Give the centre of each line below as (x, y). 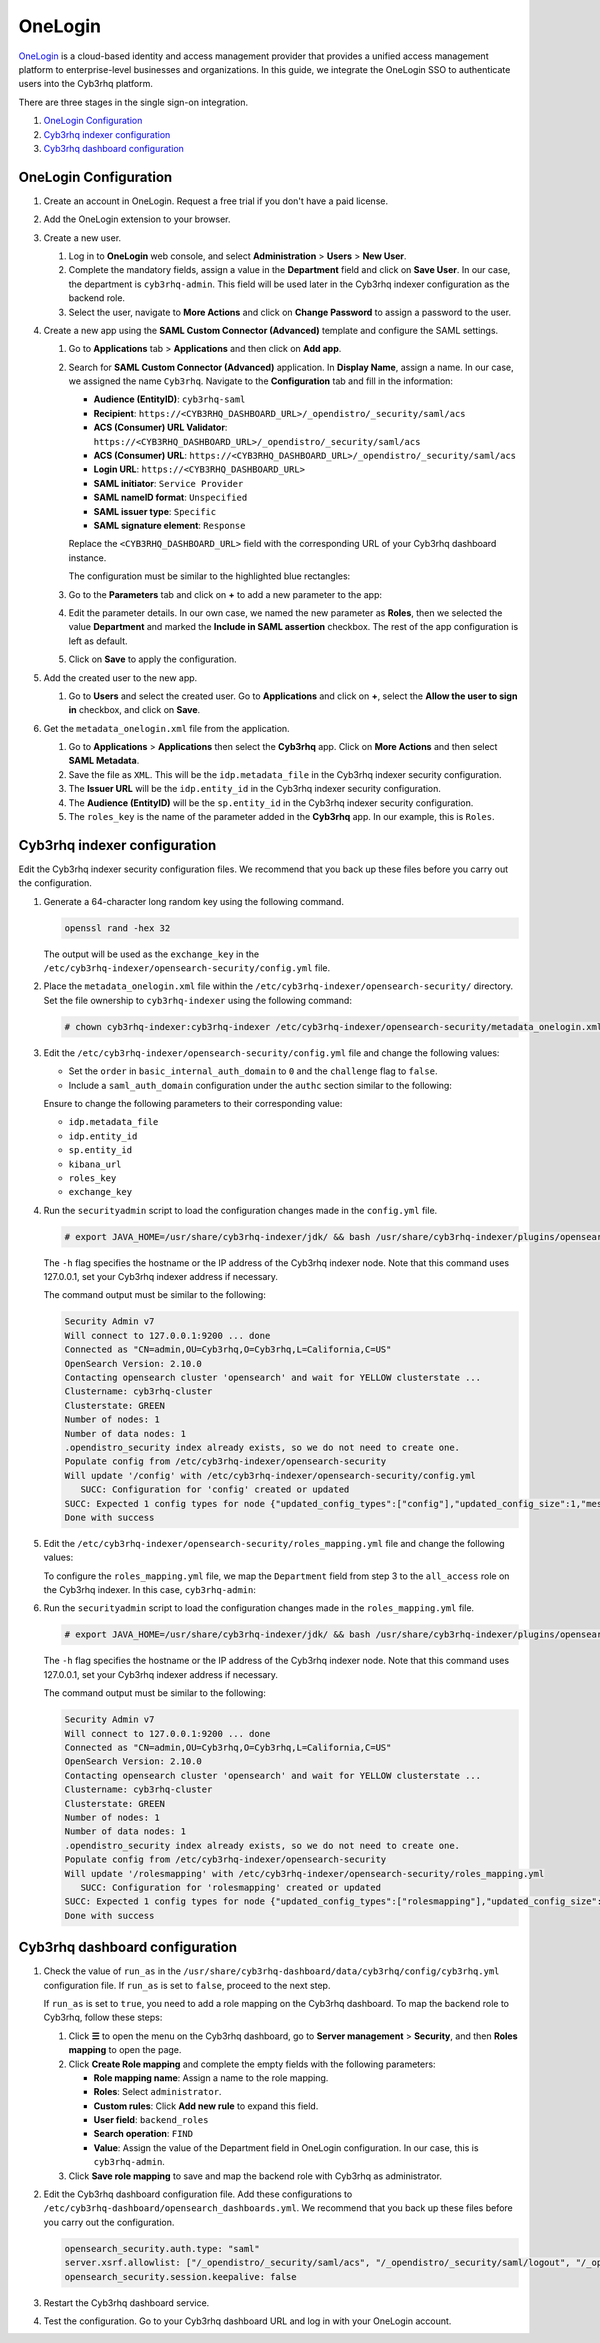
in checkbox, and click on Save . (134, 710)
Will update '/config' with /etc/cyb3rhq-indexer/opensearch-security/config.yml (270, 1475)
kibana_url (95, 1164)
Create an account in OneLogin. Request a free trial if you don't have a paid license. (216, 201)
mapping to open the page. (125, 2050)
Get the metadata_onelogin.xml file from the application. (166, 728)
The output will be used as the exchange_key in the (151, 954)
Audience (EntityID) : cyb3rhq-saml (169, 399)
